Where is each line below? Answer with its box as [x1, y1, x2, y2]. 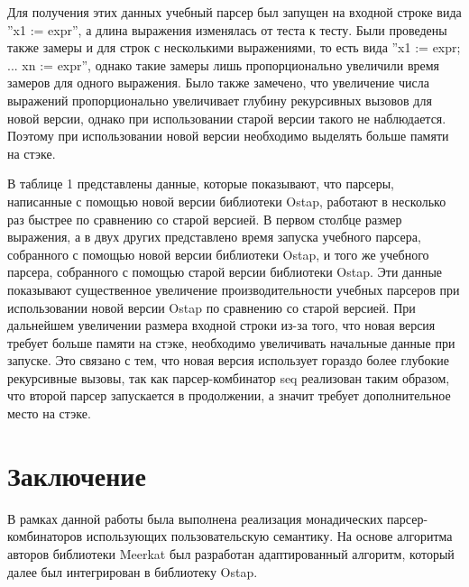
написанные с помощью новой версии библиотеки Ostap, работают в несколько [7, 191, 446, 210]
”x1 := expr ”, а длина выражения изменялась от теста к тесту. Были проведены [7, 20, 447, 39]
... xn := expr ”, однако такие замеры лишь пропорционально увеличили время [7, 55, 440, 74]
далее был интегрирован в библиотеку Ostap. [7, 562, 258, 581]
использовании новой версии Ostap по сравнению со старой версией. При [7, 298, 416, 316]
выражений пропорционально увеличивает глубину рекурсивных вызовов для [7, 90, 432, 109]
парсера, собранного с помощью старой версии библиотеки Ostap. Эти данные [7, 262, 443, 281]
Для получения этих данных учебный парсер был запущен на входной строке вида [7, 3, 462, 21]
